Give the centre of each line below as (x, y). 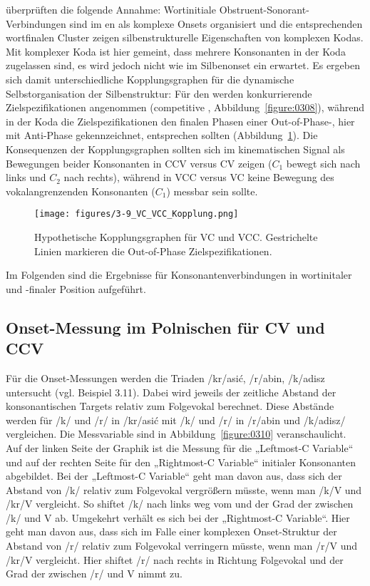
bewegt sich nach (323, 163)
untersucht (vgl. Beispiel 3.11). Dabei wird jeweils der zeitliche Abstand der (171, 392)
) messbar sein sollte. (212, 191)
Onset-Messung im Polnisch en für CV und (165, 327)
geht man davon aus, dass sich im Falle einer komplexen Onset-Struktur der (171, 531)
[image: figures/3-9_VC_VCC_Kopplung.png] (137, 214)
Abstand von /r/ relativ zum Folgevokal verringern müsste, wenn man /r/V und (182, 546)
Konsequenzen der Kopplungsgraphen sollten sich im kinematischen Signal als (175, 149)
